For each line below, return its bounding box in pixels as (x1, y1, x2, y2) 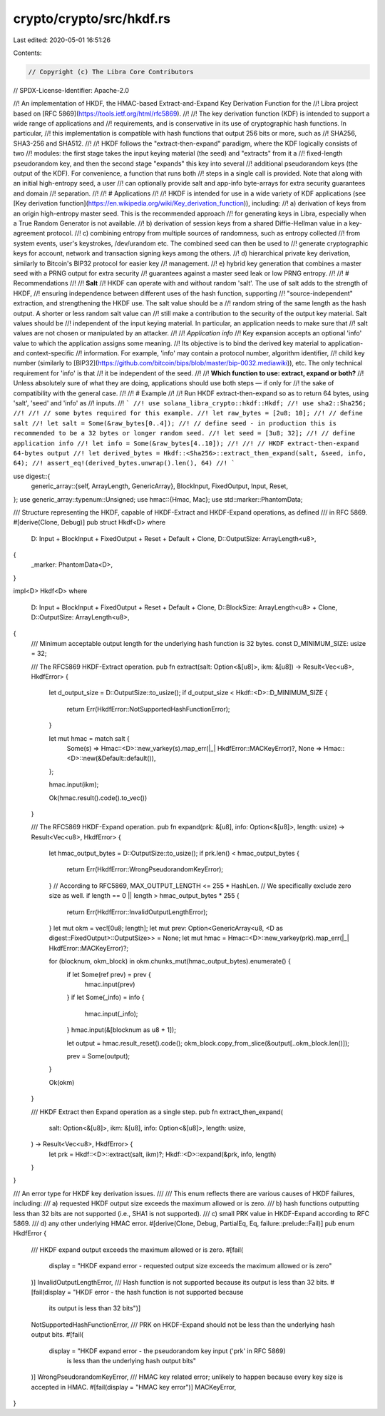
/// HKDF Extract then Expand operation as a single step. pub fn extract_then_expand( (31, 1107, 283, 1116)
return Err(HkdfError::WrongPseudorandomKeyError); (66, 865, 224, 874)
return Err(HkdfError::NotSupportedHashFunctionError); (66, 704, 231, 713)
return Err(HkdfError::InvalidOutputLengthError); (66, 907, 208, 916)
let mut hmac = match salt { (48, 734, 130, 742)
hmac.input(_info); (84, 1009, 138, 1018)
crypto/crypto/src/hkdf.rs (13, 11, 171, 26)
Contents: (13, 49, 42, 57)
